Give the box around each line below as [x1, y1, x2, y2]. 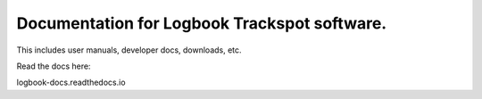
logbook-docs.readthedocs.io [16, 77, 126, 88]
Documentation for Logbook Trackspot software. [16, 13, 387, 33]
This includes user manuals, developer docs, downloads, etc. [16, 45, 242, 55]
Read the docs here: [16, 61, 91, 71]
